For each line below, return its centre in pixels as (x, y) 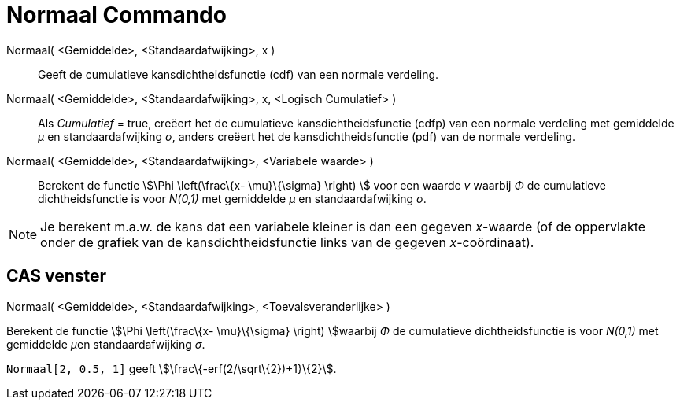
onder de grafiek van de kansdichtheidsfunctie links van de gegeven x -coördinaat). (287, 242)
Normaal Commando (116, 15)
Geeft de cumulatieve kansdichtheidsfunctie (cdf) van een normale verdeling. (238, 74)
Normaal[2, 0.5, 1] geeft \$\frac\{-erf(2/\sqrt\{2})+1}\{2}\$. (172, 368)
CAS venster (57, 276)
